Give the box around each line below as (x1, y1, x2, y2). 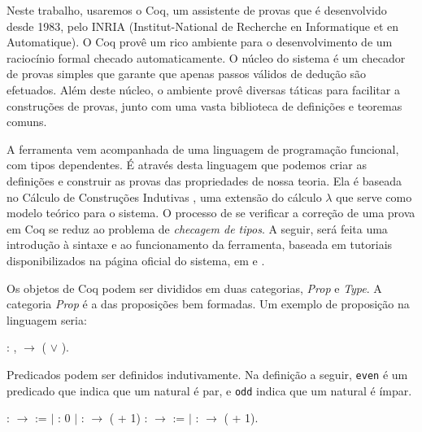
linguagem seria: (7, 311, 87, 328)
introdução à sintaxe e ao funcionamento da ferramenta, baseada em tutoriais (7, 236, 393, 253)
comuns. (7, 113, 47, 130)
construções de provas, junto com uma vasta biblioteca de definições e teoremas (7, 97, 402, 114)
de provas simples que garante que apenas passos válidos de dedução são (7, 65, 367, 82)
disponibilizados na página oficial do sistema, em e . (7, 251, 265, 268)
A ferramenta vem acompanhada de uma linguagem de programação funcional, (7, 140, 399, 157)
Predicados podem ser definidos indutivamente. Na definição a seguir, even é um (7, 365, 408, 382)
